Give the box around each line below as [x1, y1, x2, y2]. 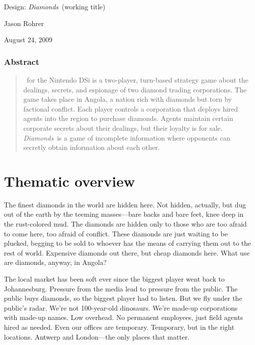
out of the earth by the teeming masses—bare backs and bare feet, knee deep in [4, 209, 244, 219]
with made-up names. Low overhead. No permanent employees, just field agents [4, 312, 243, 322]
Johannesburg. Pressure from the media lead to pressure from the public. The [4, 283, 238, 293]
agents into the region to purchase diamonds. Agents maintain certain [23, 113, 233, 123]
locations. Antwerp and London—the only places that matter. [4, 331, 190, 342]
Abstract [4, 55, 39, 67]
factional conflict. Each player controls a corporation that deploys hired [23, 103, 238, 114]
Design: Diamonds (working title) [4, 1, 105, 11]
